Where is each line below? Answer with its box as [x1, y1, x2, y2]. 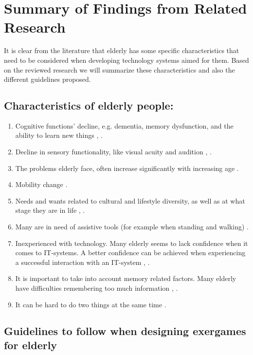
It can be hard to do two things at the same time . [15, 299, 166, 309]
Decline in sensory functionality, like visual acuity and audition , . [15, 147, 212, 157]
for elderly [4, 337, 57, 352]
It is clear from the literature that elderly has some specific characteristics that [4, 45, 239, 56]
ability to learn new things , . [15, 130, 103, 140]
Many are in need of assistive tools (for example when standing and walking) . [15, 222, 249, 232]
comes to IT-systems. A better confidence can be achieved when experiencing [15, 247, 246, 258]
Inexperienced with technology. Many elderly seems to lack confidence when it [15, 238, 248, 248]
